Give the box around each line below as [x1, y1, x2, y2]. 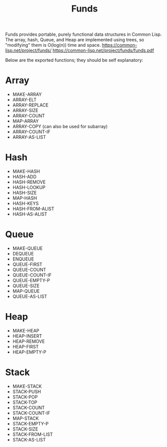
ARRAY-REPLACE [12, 102, 49, 108]
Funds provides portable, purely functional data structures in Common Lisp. [5, 31, 162, 38]
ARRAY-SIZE [12, 108, 39, 114]
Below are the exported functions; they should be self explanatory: [5, 57, 143, 63]
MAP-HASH [12, 195, 37, 201]
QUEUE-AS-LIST [12, 294, 47, 299]
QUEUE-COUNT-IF [12, 272, 52, 278]
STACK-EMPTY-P [12, 420, 49, 426]
